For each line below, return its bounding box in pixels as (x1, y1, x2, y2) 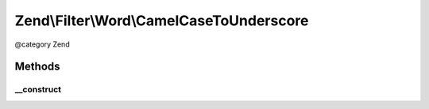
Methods (14, 60, 60, 73)
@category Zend (14, 39, 71, 49)
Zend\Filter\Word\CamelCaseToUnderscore (14, 12, 309, 29)
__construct (14, 84, 62, 95)
